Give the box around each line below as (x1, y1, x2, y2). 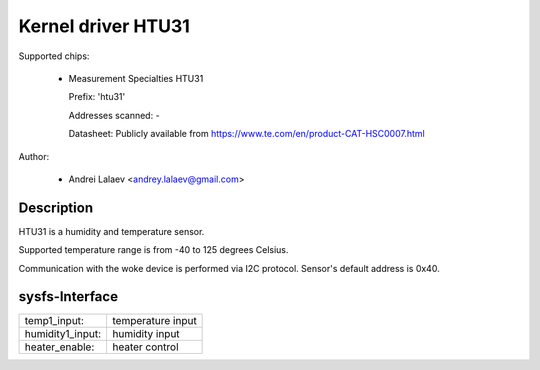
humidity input (112, 327, 180, 341)
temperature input (112, 314, 197, 328)
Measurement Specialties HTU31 (68, 72, 204, 84)
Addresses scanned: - (68, 109, 160, 121)
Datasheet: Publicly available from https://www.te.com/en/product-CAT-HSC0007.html (68, 128, 425, 140)
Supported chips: (18, 50, 90, 62)
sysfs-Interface (18, 288, 119, 305)
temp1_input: (24, 314, 85, 328)
